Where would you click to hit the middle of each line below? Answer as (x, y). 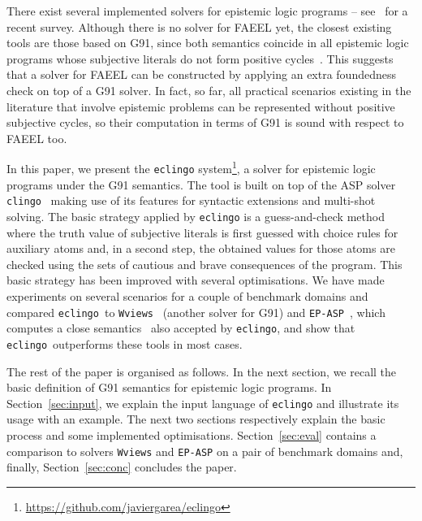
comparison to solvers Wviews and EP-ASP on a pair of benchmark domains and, (205, 451)
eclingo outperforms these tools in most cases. (125, 343)
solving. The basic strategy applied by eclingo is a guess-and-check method (196, 216)
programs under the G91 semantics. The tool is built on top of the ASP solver (201, 184)
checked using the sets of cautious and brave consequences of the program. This (205, 264)
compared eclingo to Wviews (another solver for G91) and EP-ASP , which (196, 312)
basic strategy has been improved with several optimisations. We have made (196, 280)
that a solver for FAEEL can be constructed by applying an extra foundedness (202, 74)
